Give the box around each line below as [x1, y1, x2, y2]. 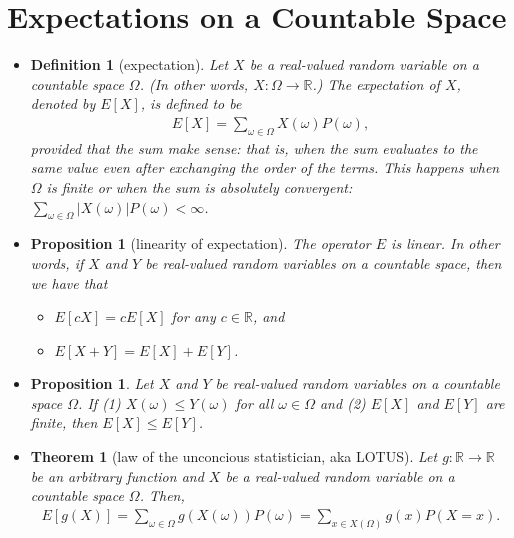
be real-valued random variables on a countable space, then [145, 252, 502, 273]
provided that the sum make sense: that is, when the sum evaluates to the [30, 137, 478, 158]
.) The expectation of [312, 73, 440, 94]
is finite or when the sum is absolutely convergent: [46, 176, 353, 197]
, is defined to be [140, 93, 242, 114]
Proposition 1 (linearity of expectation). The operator [30, 233, 371, 254]
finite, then [30, 412, 98, 433]
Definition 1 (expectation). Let [30, 54, 229, 75]
